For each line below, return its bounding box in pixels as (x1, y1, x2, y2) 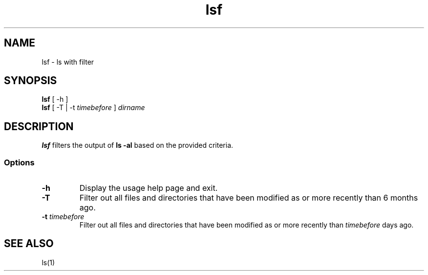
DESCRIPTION (4, 120, 74, 133)
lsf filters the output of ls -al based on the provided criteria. (42, 141, 234, 150)
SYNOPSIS (4, 74, 57, 87)
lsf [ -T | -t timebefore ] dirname (42, 103, 145, 112)
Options (4, 157, 35, 167)
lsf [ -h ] (42, 95, 68, 104)
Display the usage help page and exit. (79, 183, 218, 193)
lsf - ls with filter (42, 57, 94, 66)
